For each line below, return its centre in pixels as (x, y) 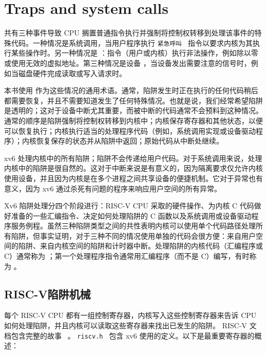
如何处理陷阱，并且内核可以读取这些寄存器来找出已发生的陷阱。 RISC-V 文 (130, 325)
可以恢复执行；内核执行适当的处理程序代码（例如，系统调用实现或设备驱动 (130, 130)
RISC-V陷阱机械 (47, 294)
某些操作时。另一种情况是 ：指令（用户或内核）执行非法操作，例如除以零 (135, 53)
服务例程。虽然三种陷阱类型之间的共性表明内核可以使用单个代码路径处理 (133, 226)
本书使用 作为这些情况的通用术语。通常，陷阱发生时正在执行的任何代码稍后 (131, 90)
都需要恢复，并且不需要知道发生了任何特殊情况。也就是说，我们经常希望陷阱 (133, 100)
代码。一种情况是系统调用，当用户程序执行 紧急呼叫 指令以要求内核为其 (132, 42)
